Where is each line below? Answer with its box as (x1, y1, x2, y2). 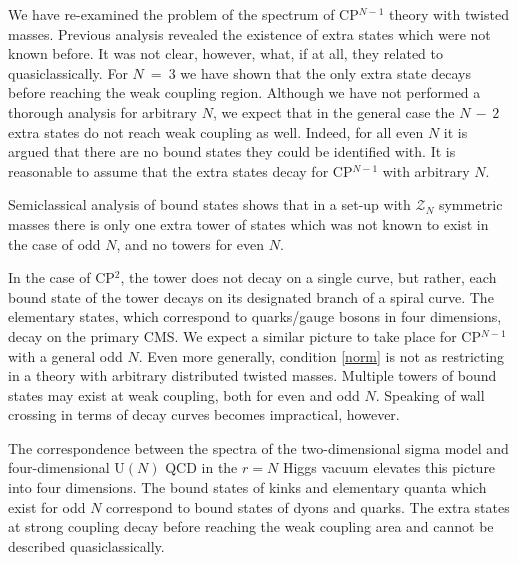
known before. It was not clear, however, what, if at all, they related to (8, 43, 443, 64)
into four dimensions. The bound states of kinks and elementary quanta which (8, 477, 487, 498)
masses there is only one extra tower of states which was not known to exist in (8, 213, 489, 234)
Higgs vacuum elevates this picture (282, 457, 496, 478)
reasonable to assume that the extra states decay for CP (8, 160, 353, 181)
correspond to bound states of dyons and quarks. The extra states (106, 496, 510, 517)
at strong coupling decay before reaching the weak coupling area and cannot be (8, 516, 494, 537)
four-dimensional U (8, 457, 125, 478)
